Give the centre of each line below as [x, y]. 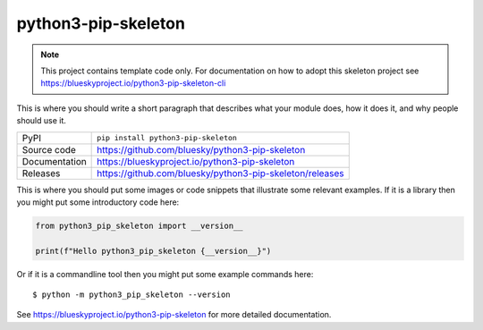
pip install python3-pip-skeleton [167, 138]
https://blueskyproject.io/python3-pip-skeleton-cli [133, 83]
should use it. [42, 121]
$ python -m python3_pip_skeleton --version [132, 295]
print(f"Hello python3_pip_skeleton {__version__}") [153, 251]
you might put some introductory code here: [98, 202]
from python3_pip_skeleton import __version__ [139, 225]
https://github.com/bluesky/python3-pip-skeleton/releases [220, 173]
